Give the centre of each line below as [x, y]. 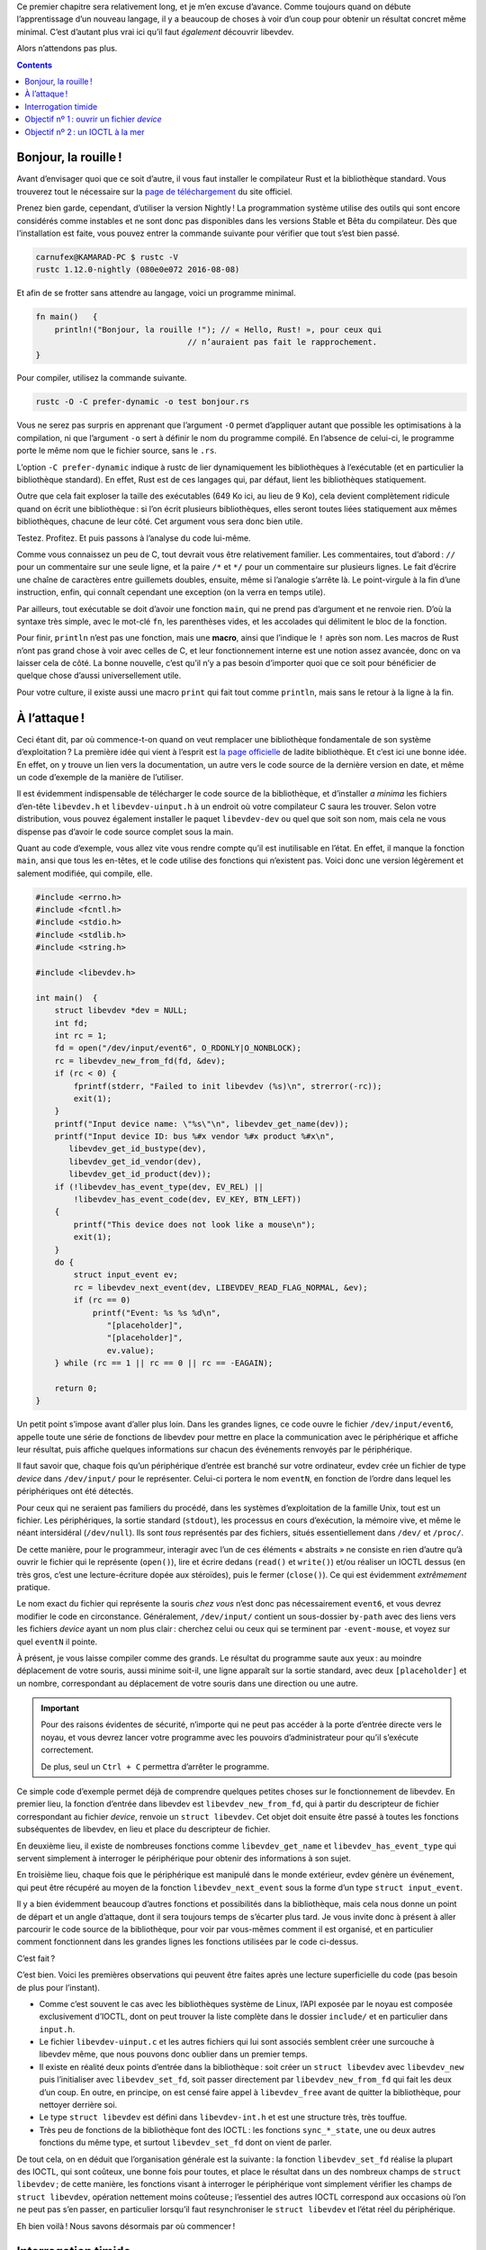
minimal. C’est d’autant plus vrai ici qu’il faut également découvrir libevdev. [155, 31]
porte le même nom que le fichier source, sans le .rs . [117, 451]
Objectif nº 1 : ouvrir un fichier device [93, 119]
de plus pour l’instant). [58, 1987]
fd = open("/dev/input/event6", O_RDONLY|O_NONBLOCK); [178, 1048]
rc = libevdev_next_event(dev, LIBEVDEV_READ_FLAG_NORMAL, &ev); [220, 1287]
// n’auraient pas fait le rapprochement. [283, 342]
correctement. [67, 1750]
